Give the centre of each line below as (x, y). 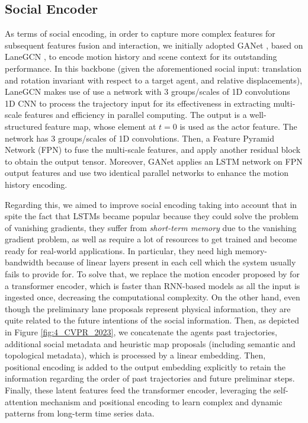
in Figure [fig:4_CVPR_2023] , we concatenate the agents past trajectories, (141, 332)
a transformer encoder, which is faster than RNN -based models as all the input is (153, 285)
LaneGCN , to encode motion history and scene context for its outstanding (141, 57)
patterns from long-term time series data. (80, 413)
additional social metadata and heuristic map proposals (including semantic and (150, 343)
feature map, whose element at (100, 126)
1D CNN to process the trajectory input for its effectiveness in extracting (138, 103)
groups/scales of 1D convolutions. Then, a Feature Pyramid (166, 138)
